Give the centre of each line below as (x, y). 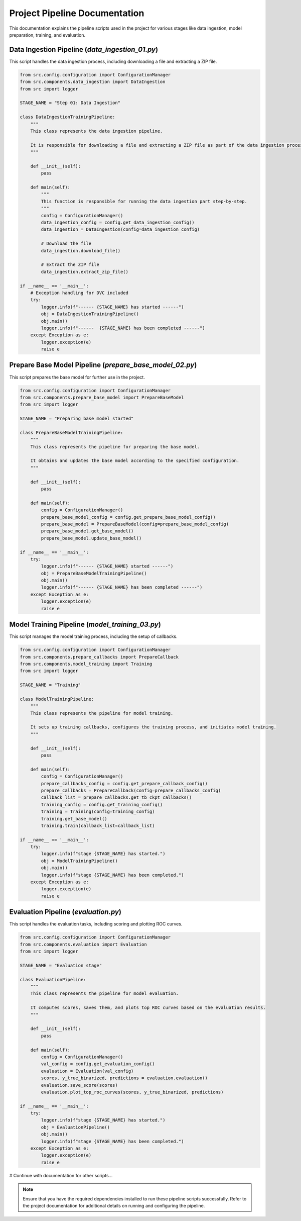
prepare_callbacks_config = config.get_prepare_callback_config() (124, 783)
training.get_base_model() (74, 819)
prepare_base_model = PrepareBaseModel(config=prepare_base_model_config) (135, 524)
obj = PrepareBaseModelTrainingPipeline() (94, 573)
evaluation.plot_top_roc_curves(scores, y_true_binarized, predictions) (132, 1092)
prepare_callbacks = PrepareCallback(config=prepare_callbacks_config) (131, 790)
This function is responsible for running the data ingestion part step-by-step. (144, 201)
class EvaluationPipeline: (53, 979)
